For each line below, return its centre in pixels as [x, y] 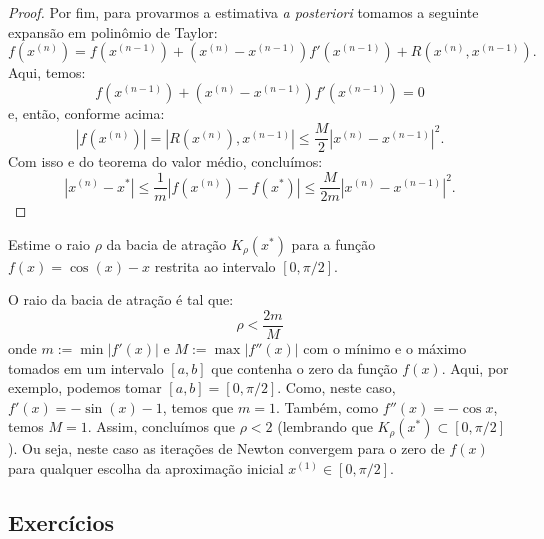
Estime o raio [49, 243]
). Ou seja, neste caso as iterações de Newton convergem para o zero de [226, 448]
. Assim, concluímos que [161, 426]
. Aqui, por [475, 367]
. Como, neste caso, [336, 387]
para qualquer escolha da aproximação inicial [146, 467]
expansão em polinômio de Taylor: [113, 31]
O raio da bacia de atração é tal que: [121, 299]
